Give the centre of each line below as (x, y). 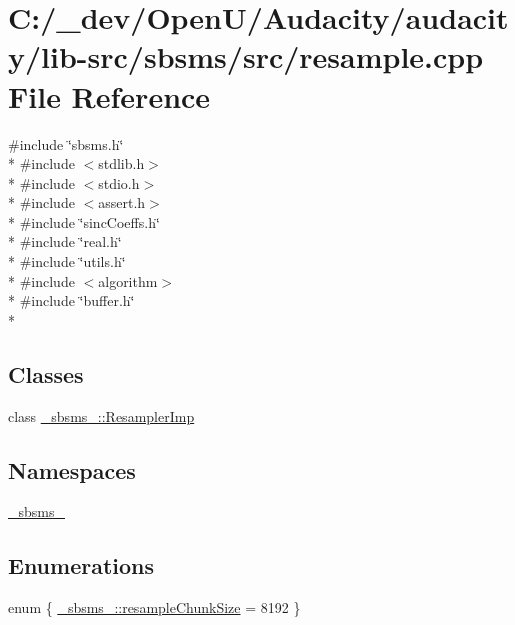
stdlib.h (121, 163)
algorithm (128, 280)
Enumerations (81, 565)
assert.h (122, 202)
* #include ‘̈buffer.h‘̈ (71, 300)
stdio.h (119, 182)
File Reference (109, 95)
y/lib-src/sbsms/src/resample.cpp (246, 56)
